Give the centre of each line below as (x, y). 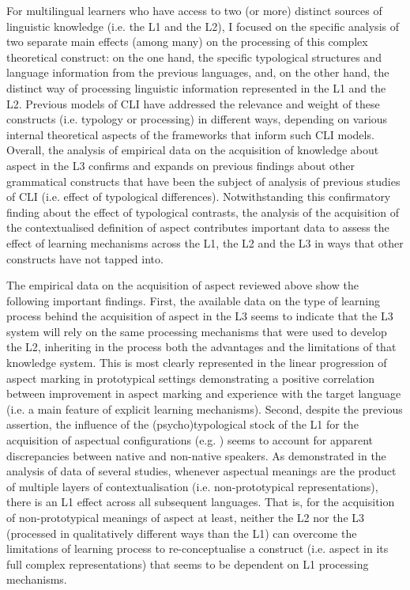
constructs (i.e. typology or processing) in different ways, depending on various (197, 119)
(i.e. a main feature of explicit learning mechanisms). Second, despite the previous (205, 408)
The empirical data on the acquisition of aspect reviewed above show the (182, 285)
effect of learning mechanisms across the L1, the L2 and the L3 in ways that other (205, 242)
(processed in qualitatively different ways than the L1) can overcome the (182, 533)
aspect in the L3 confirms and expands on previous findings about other (181, 165)
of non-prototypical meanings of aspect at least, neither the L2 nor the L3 (186, 517)
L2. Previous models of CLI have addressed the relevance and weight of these (193, 103)
